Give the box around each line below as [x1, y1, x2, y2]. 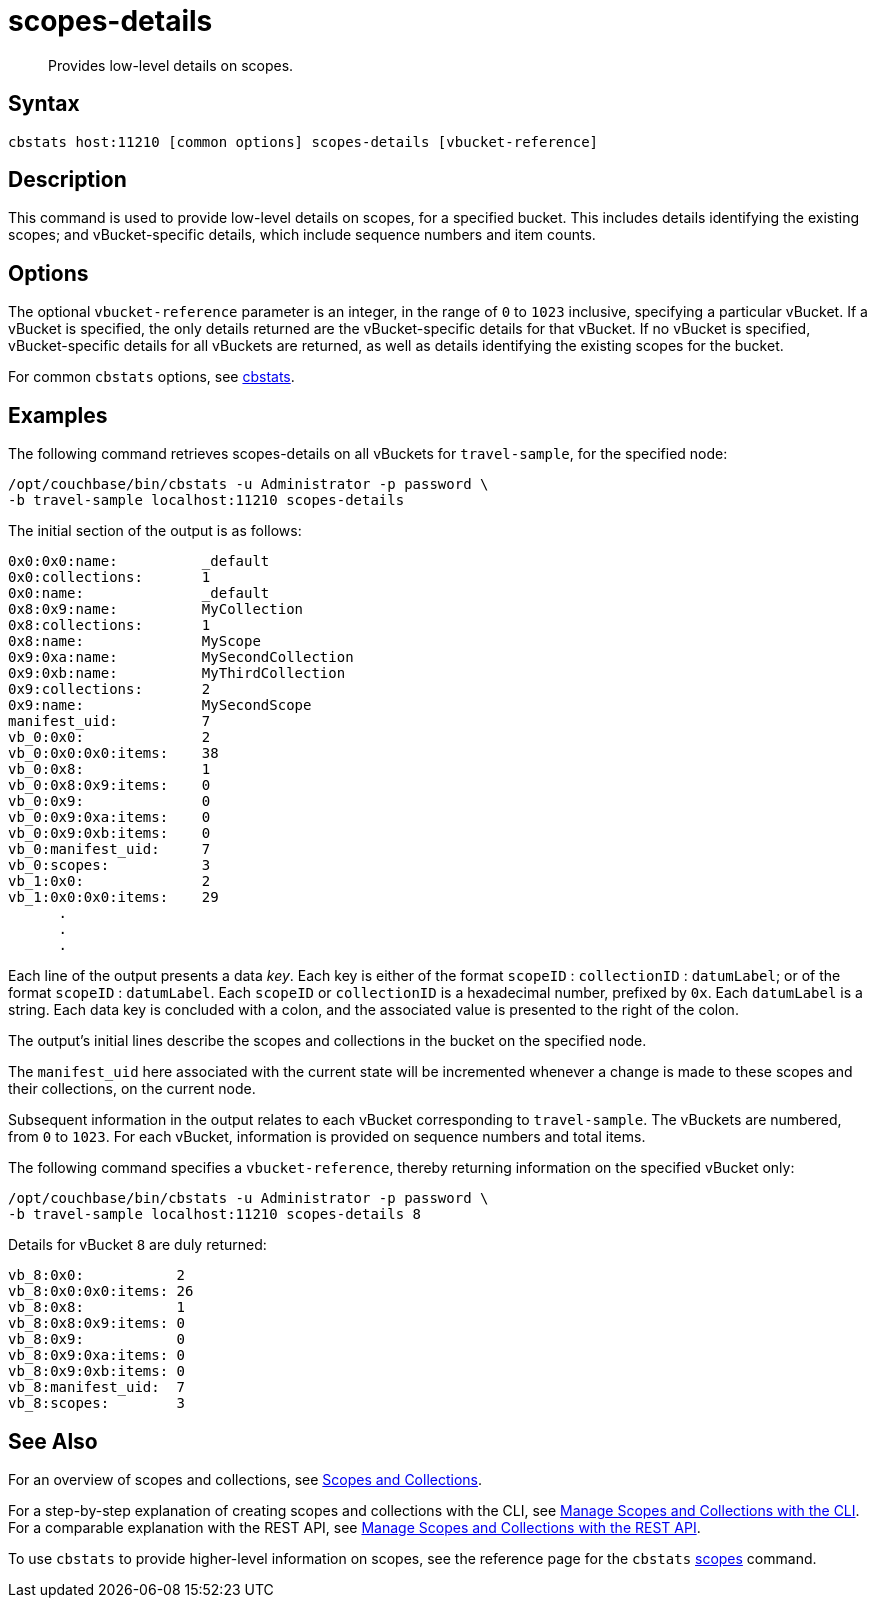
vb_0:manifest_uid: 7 [8, 841, 211, 858]
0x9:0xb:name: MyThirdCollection [8, 665, 346, 682]
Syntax [8, 91, 80, 117]
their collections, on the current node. [8, 1080, 256, 1098]
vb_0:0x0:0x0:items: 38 [8, 745, 219, 762]
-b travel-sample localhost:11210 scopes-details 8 [8, 1206, 422, 1223]
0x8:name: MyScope [8, 633, 261, 650]
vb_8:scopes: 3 [8, 1395, 186, 1412]
